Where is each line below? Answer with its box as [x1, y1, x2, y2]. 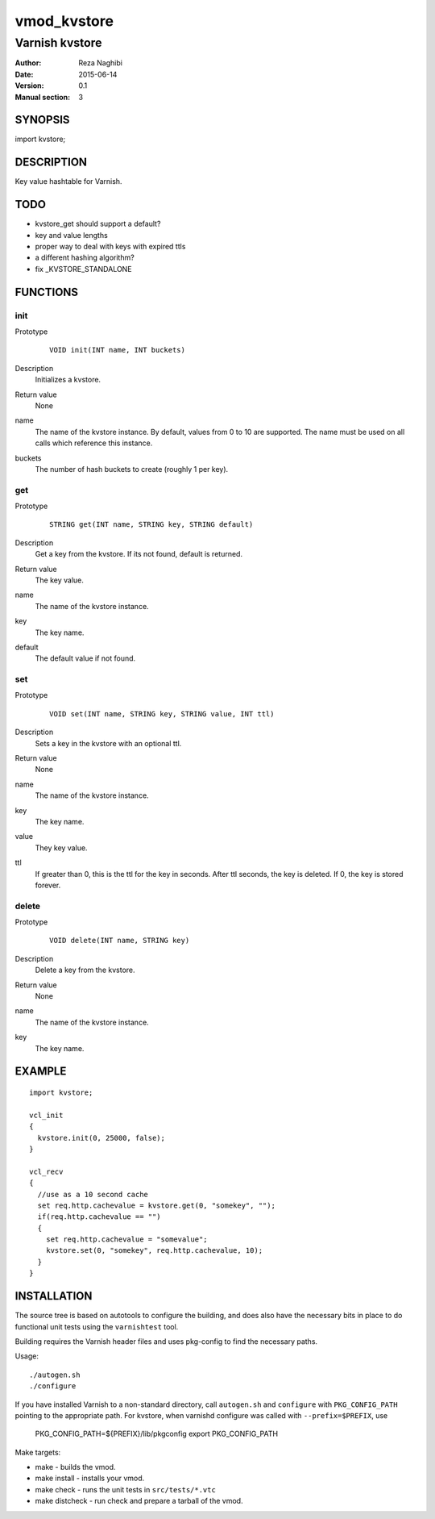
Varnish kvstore [14, 35, 102, 50]
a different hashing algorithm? [35, 252, 135, 262]
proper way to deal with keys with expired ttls [35, 242, 186, 252]
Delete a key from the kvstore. [35, 965, 136, 975]
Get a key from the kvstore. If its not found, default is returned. [35, 549, 243, 559]
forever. [35, 880, 61, 890]
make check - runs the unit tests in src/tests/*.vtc [35, 1484, 217, 1494]
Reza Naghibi [78, 58, 122, 68]
